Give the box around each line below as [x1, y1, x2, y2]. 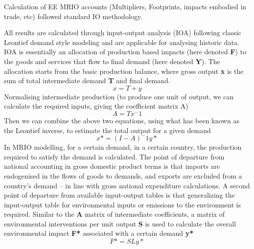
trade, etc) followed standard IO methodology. [4, 11, 142, 21]
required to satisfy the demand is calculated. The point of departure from [4, 151, 225, 161]
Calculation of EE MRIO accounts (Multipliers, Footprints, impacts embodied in [4, 1, 247, 11]
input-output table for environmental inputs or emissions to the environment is [4, 199, 241, 209]
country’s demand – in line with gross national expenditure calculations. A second [4, 180, 250, 190]
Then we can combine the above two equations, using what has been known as [4, 115, 239, 125]
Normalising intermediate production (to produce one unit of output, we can [4, 91, 234, 101]
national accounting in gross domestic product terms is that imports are [4, 161, 220, 171]
